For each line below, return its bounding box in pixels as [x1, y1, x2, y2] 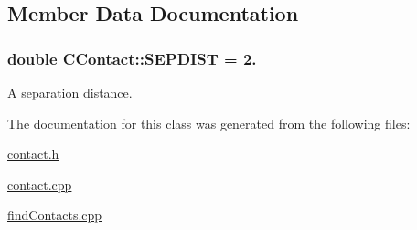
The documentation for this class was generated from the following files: [7, 113, 411, 132]
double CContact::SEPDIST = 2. [7, 47, 257, 69]
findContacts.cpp [7, 205, 102, 225]
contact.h [7, 144, 59, 163]
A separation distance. [7, 83, 133, 101]
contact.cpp [7, 174, 72, 193]
